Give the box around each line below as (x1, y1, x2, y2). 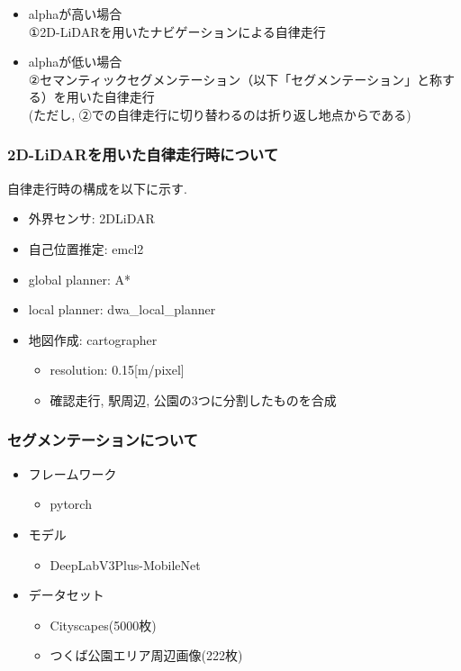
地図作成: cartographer (28, 330, 158, 349)
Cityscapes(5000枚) (50, 615, 157, 634)
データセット (28, 585, 104, 604)
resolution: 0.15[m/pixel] (50, 360, 185, 379)
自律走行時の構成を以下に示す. (7, 178, 187, 197)
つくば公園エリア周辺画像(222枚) (50, 646, 243, 665)
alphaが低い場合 (28, 52, 122, 71)
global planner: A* (28, 269, 131, 288)
